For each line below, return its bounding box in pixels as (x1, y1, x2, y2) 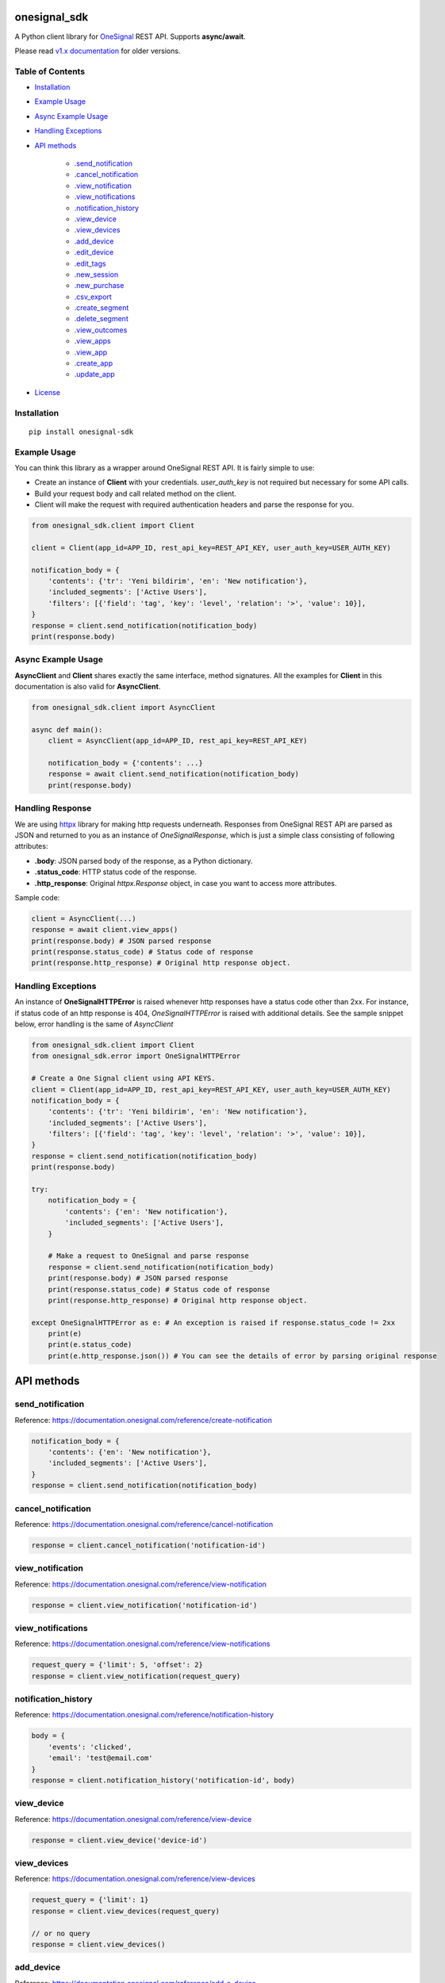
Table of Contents (14, 66, 86, 77)
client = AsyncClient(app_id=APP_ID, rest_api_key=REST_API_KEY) (48, 736, 308, 746)
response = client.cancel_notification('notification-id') (31, 1540, 266, 1550)
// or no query (31, 1928, 90, 1938)
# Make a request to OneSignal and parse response (48, 1252, 249, 1260)
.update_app (74, 370, 115, 379)
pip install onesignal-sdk (29, 427, 134, 436)
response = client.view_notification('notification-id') (31, 1601, 258, 1609)
